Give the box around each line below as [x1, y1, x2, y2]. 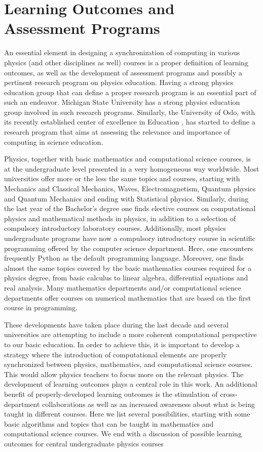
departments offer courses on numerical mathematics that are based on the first [4, 292, 251, 303]
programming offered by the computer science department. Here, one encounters [4, 242, 253, 253]
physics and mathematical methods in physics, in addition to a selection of [4, 213, 236, 223]
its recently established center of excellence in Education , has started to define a [4, 116, 255, 127]
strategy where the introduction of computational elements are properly [4, 349, 227, 359]
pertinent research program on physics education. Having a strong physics [4, 77, 234, 88]
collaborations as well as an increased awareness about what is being [42, 398, 255, 409]
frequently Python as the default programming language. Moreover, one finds [4, 253, 244, 263]
